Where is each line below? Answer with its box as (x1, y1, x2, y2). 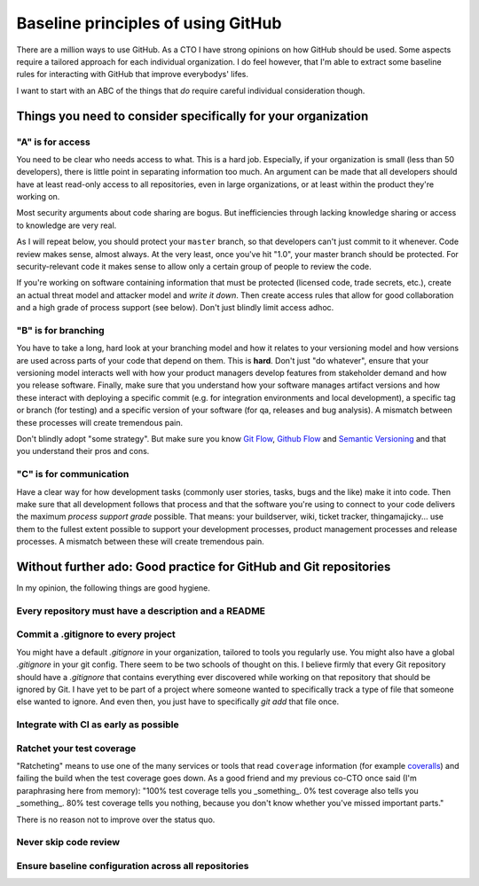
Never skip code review (16, 836, 120, 849)
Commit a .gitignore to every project (16, 628, 177, 640)
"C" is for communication (16, 468, 130, 481)
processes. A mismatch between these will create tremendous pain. (16, 537, 265, 547)
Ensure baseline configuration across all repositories (16, 859, 249, 872)
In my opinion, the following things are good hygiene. (16, 583, 210, 593)
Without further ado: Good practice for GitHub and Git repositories (16, 559, 391, 574)
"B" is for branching (16, 324, 106, 336)
